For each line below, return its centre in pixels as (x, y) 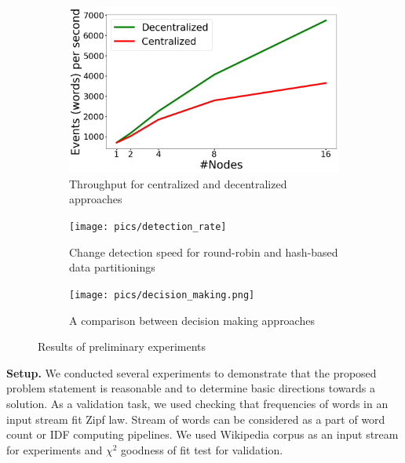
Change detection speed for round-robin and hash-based (204, 252)
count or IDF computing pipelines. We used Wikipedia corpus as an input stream (202, 434)
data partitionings (112, 267)
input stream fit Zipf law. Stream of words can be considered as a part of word (196, 419)
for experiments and (55, 449)
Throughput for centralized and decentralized (178, 183)
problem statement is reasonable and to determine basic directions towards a (191, 388)
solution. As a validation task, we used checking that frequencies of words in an (197, 403)
